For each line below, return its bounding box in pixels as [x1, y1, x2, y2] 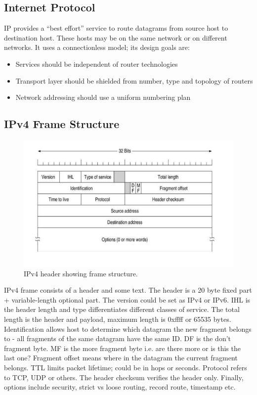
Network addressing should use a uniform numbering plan [15, 92, 191, 102]
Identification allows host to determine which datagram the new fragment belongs [4, 323, 252, 334]
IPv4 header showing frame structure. [24, 268, 138, 278]
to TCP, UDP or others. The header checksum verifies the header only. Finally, [4, 372, 244, 382]
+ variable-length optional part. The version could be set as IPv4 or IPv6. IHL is [4, 294, 251, 305]
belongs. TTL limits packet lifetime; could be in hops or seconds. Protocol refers [4, 362, 247, 372]
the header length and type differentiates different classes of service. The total [4, 304, 240, 314]
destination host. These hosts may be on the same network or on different [4, 32, 227, 43]
